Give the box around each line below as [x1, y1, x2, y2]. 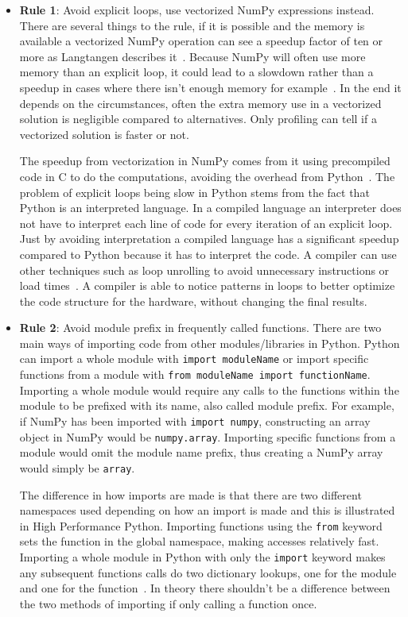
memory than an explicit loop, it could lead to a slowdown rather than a [19, 64, 374, 80]
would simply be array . [19, 459, 135, 476]
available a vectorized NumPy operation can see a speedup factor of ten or [19, 33, 383, 49]
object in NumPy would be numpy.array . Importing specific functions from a [19, 428, 396, 445]
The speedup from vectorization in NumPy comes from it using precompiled [19, 152, 391, 169]
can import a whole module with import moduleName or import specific [19, 350, 369, 367]
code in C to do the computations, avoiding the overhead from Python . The [19, 168, 395, 184]
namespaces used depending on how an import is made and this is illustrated [19, 502, 395, 519]
